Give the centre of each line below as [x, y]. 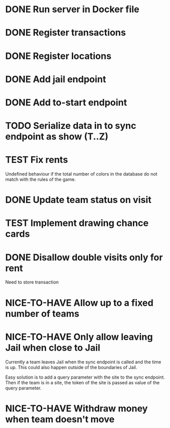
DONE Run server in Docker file [72, 9]
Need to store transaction [32, 282]
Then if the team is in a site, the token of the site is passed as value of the [82, 382]
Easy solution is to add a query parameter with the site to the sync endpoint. [85, 377]
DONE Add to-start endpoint [66, 102]
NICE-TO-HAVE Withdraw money [77, 408]
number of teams [42, 313]
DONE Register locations [59, 56]
